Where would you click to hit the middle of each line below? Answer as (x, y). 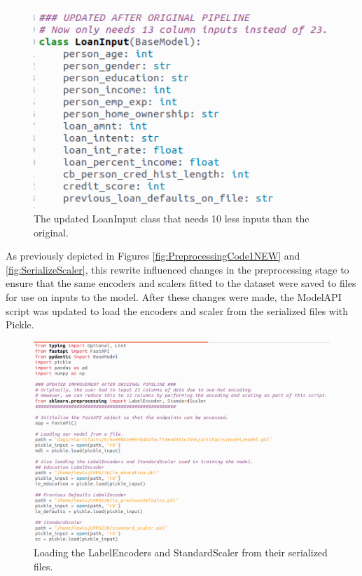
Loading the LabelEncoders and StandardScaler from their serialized (181, 552)
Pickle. (20, 324)
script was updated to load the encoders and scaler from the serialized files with (177, 310)
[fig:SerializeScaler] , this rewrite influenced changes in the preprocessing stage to (177, 269)
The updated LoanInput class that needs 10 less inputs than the (172, 218)
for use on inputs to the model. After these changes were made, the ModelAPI (174, 296)
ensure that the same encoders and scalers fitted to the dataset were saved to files (181, 283)
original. (51, 232)
